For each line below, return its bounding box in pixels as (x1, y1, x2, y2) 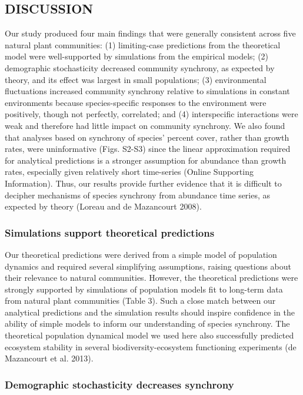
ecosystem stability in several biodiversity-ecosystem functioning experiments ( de (5, 340, 297, 353)
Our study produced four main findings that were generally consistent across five (5, 27, 296, 39)
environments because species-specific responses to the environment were (5, 96, 267, 108)
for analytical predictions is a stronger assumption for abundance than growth (5, 154, 287, 166)
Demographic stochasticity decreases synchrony (5, 377, 234, 391)
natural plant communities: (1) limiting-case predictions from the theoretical (5, 38, 281, 51)
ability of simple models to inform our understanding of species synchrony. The (5, 317, 290, 330)
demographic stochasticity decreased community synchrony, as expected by (5, 61, 275, 74)
